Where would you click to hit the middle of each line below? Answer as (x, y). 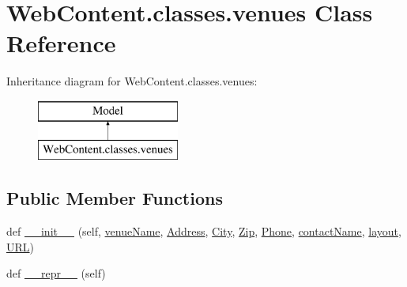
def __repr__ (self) (56, 273)
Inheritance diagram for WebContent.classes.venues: (132, 81)
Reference (61, 43)
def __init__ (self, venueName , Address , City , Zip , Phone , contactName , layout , (204, 231)
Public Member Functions (115, 198)
